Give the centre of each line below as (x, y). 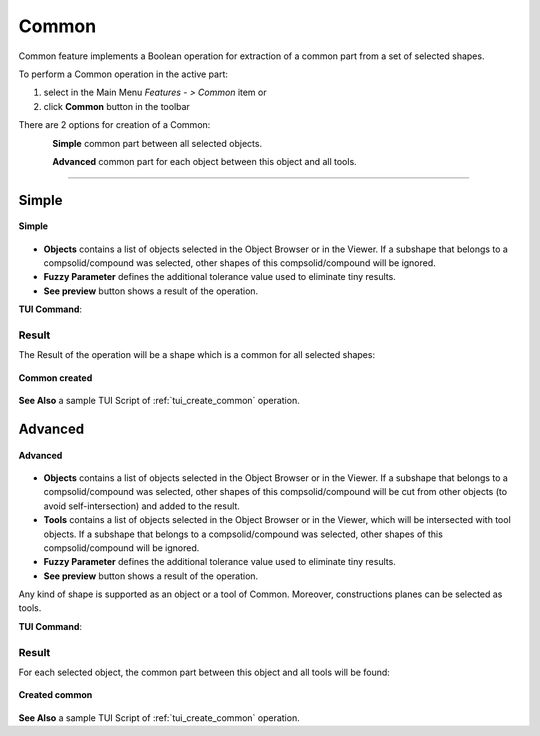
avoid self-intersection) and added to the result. (141, 506)
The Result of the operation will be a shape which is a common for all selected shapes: (196, 355)
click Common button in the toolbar (116, 106)
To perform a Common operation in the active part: (123, 74)
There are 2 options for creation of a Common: (114, 125)
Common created (55, 377)
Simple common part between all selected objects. (157, 143)
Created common (55, 695)
